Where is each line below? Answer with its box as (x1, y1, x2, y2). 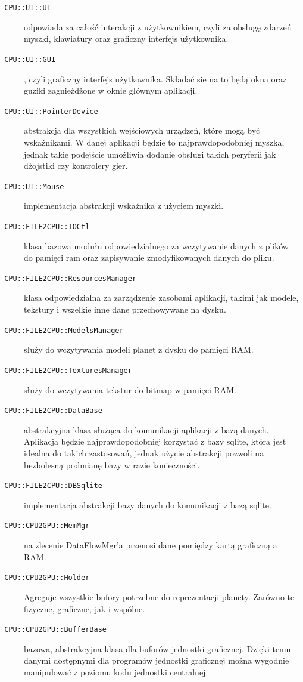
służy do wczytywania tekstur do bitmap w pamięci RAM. (24, 383, 237, 396)
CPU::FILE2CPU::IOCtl (4, 222, 90, 231)
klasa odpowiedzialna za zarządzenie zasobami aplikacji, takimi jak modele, (24, 291, 299, 304)
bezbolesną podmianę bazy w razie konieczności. (24, 458, 200, 471)
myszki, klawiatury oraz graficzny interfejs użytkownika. (24, 32, 229, 45)
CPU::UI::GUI (4, 55, 56, 64)
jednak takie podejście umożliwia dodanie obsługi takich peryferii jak (24, 147, 276, 160)
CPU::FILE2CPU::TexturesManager (4, 366, 132, 375)
